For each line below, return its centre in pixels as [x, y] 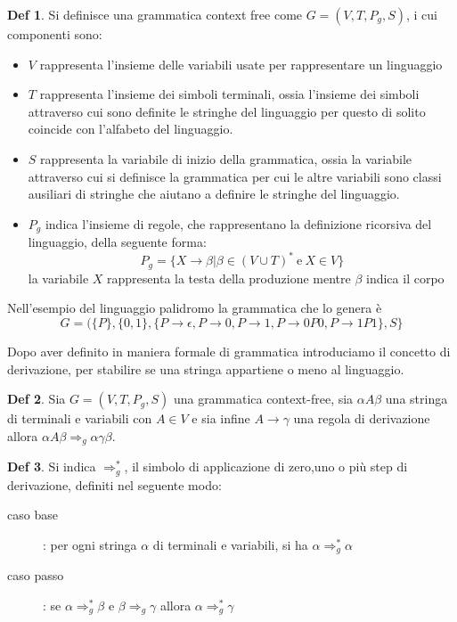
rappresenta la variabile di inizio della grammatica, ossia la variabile [226, 158]
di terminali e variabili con [80, 418]
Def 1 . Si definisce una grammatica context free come [155, 14]
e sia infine [221, 418]
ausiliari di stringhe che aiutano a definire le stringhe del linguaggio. [214, 194]
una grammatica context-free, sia [263, 399]
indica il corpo [405, 278]
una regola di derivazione [362, 418]
